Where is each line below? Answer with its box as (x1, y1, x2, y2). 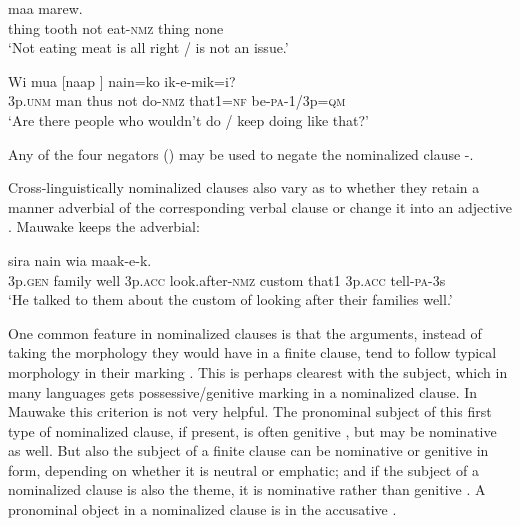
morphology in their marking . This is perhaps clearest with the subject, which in (8, 361, 508, 382)
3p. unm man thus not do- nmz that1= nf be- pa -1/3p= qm (8, 90, 346, 111)
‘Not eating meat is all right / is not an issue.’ (8, 37, 289, 58)
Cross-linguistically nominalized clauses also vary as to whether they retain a (8, 177, 480, 198)
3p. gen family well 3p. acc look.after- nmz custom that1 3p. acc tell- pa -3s (8, 269, 446, 290)
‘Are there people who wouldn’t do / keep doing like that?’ (8, 109, 369, 130)
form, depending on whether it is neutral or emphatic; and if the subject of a (8, 459, 479, 480)
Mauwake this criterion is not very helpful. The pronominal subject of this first (8, 401, 492, 422)
